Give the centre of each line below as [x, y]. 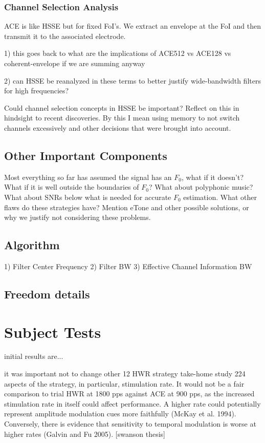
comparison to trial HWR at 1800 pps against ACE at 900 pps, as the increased [129, 394]
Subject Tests [53, 331]
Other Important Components [86, 155]
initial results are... [34, 356]
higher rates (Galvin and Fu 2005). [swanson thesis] [85, 434]
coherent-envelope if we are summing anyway [75, 63]
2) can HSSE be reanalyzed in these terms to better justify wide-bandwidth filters [132, 80]
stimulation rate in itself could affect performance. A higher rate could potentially [132, 403]
